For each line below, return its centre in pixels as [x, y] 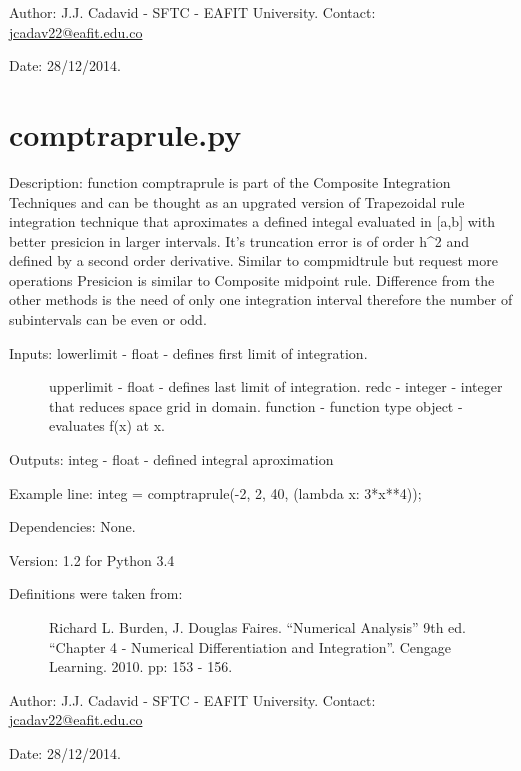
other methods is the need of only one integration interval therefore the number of [261, 299]
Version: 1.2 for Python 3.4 [92, 559]
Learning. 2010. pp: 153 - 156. [141, 666]
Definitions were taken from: [96, 593]
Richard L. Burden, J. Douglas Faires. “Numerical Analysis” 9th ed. [257, 627]
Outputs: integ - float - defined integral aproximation [171, 459]
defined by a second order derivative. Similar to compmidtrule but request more [253, 260]
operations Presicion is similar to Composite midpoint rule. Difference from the [252, 279]
